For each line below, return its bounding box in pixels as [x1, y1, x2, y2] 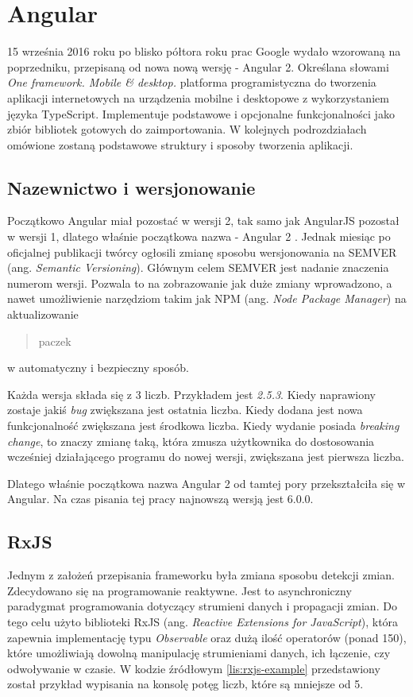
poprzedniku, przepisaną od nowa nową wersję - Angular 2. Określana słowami [7, 58, 389, 75]
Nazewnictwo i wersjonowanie [7, 175, 256, 199]
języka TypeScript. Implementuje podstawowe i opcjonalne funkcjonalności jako [7, 105, 395, 122]
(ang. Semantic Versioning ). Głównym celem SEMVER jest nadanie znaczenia [7, 259, 389, 276]
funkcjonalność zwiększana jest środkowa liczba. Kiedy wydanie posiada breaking [7, 417, 399, 434]
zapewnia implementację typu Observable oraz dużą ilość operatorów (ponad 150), [7, 629, 407, 645]
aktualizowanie [7, 306, 79, 323]
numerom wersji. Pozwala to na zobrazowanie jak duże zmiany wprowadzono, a [7, 274, 392, 291]
